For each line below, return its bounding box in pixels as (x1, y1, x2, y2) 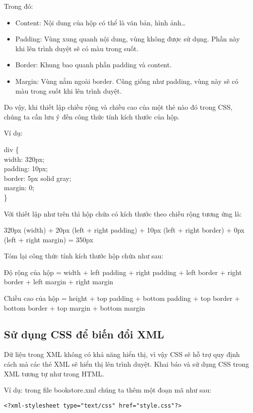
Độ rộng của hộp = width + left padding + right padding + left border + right (4, 267, 242, 277)
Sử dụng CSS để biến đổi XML (4, 326, 164, 341)
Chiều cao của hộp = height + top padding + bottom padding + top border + (4, 293, 240, 303)
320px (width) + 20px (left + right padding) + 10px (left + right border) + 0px (4, 225, 245, 235)
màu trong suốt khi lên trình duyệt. (15, 85, 122, 96)
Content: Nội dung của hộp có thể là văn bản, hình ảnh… (15, 17, 186, 27)
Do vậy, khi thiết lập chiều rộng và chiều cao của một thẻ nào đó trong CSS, (4, 102, 233, 112)
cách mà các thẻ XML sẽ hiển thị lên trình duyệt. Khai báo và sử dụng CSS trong (4, 359, 249, 369)
